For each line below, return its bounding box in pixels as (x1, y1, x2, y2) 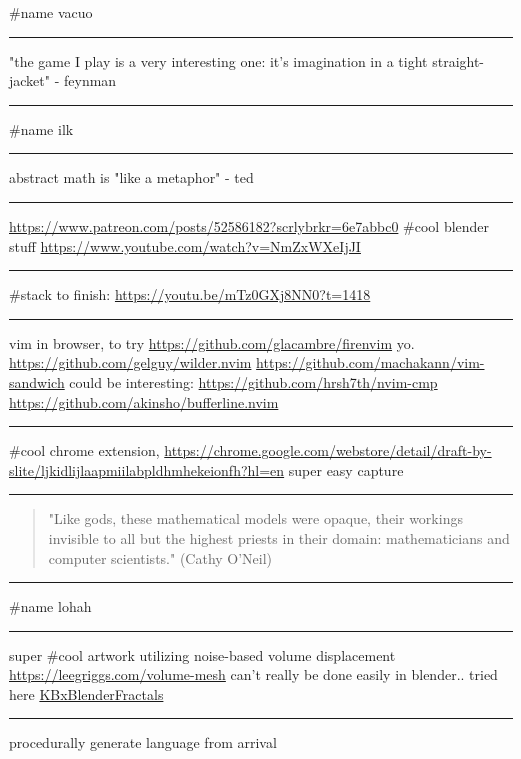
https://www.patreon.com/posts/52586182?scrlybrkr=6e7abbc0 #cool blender (9, 215, 490, 236)
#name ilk (9, 118, 74, 139)
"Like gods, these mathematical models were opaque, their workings (48, 508, 463, 529)
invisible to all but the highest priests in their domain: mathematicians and (48, 527, 510, 548)
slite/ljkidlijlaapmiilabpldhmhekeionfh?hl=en (9, 459, 285, 480)
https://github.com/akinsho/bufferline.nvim (9, 391, 279, 412)
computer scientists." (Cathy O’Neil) (48, 547, 273, 568)
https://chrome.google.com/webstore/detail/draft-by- (164, 440, 492, 461)
